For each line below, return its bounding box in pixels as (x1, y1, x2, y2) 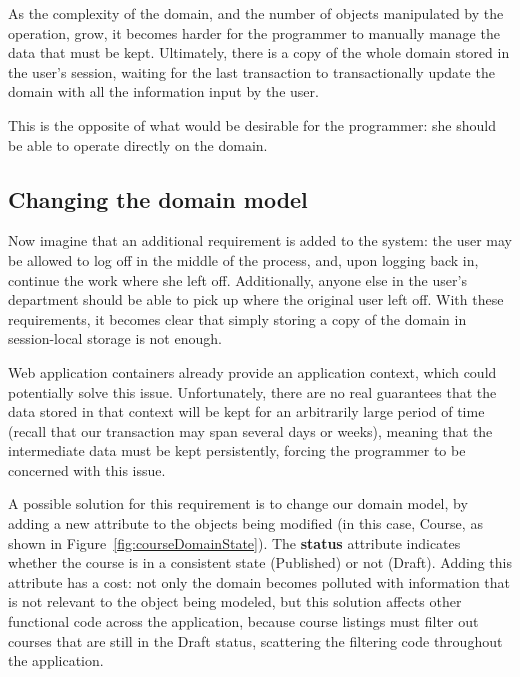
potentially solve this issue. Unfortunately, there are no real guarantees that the (8, 381, 497, 402)
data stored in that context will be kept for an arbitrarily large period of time (8, 401, 485, 422)
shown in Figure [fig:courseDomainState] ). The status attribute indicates (8, 532, 461, 553)
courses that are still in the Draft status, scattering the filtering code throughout (8, 630, 503, 651)
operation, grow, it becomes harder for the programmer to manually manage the (8, 22, 500, 43)
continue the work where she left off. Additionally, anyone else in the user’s (8, 269, 467, 290)
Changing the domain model (8, 183, 308, 214)
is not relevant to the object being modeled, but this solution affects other (8, 591, 462, 612)
